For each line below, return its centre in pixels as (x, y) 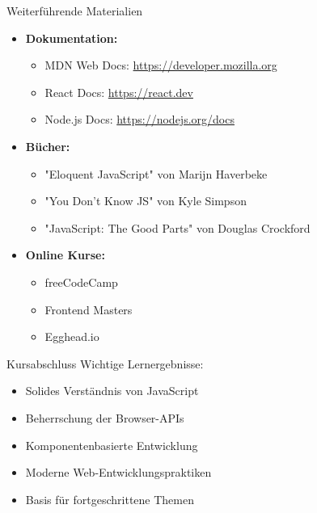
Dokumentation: (72, 38)
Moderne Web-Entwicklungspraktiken (118, 472)
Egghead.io (72, 336)
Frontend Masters (89, 309)
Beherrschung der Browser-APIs (105, 417)
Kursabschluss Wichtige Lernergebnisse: (105, 363)
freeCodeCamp (81, 282)
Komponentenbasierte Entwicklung (112, 445)
